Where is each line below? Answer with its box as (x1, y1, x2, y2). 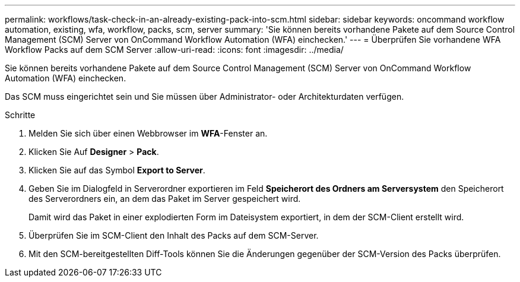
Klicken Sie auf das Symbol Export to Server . (28, 165, 205, 175)
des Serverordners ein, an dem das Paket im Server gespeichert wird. (28, 194, 301, 204)
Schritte (5, 110, 36, 120)
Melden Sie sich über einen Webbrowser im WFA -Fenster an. (28, 128, 268, 138)
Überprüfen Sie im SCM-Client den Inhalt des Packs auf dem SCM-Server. (28, 230, 319, 240)
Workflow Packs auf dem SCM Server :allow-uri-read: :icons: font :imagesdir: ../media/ (5, 45, 344, 55)
